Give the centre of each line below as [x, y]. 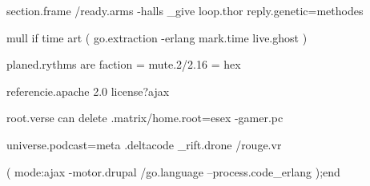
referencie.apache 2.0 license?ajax [88, 91]
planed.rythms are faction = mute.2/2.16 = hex [124, 64]
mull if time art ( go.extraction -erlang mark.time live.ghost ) [157, 37]
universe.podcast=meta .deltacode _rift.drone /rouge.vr [144, 144]
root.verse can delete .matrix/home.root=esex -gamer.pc [145, 118]
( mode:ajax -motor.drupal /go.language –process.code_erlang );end [173, 171]
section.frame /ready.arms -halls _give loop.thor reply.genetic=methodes [185, 10]
